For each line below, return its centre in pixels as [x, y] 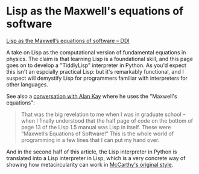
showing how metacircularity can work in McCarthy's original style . [90, 164]
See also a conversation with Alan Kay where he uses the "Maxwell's [92, 96]
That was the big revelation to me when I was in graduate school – [103, 114]
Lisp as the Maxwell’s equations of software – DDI [68, 40]
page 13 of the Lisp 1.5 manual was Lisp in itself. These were [96, 127]
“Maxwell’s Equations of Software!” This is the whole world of [97, 134]
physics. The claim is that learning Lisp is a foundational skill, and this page [99, 59]
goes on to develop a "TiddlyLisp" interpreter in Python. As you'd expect [96, 65]
